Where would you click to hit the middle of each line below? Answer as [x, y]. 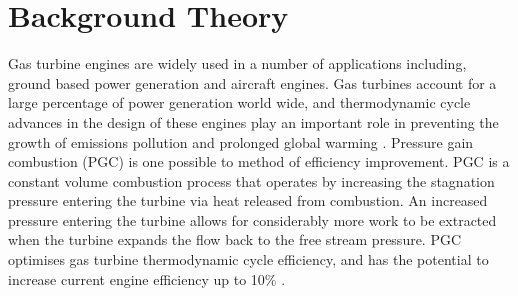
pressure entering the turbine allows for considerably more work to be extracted [252, 219]
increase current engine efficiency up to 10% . [147, 278]
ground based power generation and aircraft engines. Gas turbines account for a [252, 82]
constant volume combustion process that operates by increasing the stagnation [251, 180]
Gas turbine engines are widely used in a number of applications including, [237, 63]
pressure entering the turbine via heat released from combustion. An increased [248, 200]
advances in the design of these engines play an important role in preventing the [253, 121]
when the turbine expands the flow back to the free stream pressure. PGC [235, 239]
